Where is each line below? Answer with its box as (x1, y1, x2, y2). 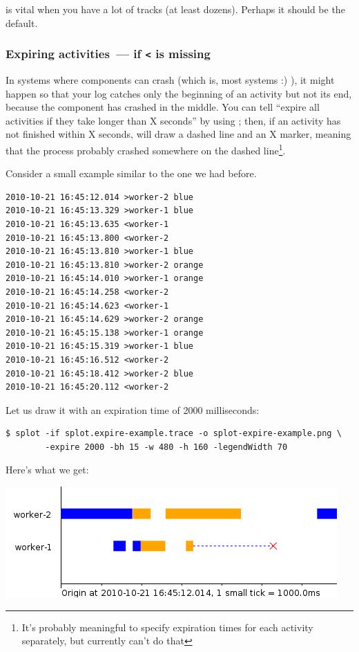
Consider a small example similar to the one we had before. (6, 166, 257, 181)
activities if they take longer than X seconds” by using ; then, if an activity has (6, 113, 341, 127)
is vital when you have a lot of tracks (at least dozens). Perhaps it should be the (6, 2, 345, 16)
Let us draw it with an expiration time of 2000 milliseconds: (6, 402, 260, 417)
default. (6, 15, 38, 30)
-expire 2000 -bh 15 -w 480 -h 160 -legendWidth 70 (45, 442, 288, 452)
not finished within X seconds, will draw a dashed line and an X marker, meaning (6, 127, 351, 141)
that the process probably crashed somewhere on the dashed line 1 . (6, 141, 286, 157)
